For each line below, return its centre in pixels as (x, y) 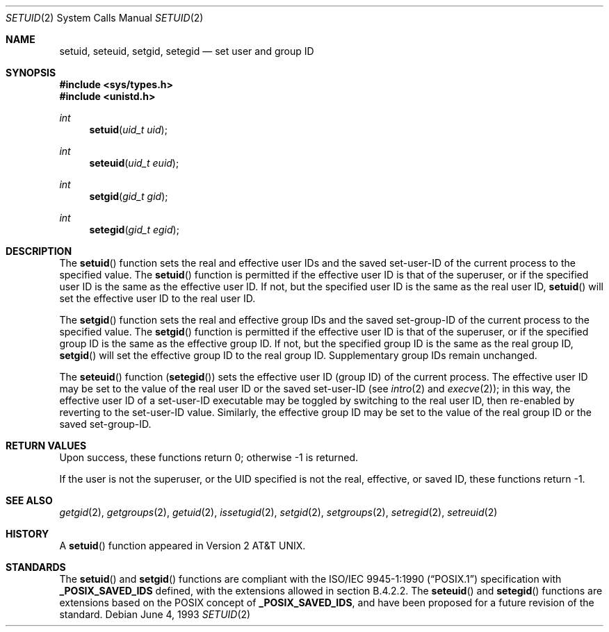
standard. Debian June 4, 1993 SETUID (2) (155, 614)
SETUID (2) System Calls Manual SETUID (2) (105, 18)
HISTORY (27, 534)
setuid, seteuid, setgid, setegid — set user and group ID (187, 51)
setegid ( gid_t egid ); (134, 230)
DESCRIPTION (39, 251)
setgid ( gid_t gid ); (129, 196)
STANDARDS (36, 567)
